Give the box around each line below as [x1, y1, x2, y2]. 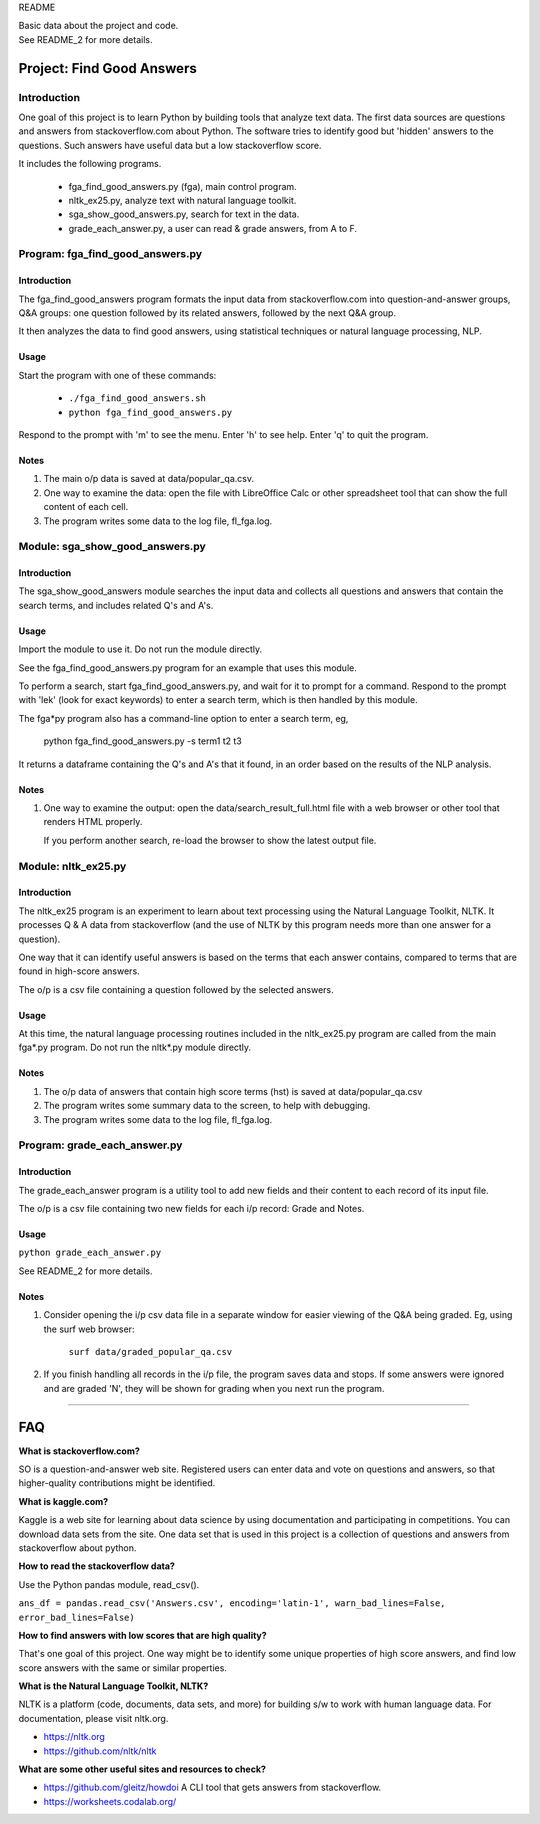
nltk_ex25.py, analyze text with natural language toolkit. [68, 194, 297, 206]
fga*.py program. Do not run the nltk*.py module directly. [18, 1041, 252, 1054]
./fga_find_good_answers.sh [68, 393, 207, 404]
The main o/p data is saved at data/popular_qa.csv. [43, 473, 255, 485]
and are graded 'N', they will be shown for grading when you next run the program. [43, 1382, 385, 1394]
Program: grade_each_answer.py [18, 1138, 183, 1152]
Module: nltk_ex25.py [18, 859, 127, 873]
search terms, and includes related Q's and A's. [18, 599, 214, 611]
